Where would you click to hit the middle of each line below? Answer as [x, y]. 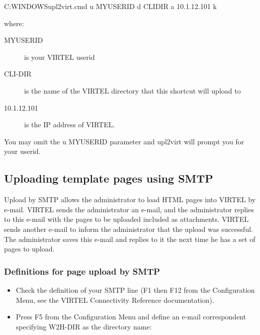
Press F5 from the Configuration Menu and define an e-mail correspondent [131, 317]
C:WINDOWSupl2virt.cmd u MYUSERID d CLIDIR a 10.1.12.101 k [110, 6]
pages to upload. [29, 249]
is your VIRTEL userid [60, 57]
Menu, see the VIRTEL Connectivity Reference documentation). [115, 300]
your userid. [22, 151]
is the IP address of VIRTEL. [70, 124]
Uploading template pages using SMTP [109, 178]
